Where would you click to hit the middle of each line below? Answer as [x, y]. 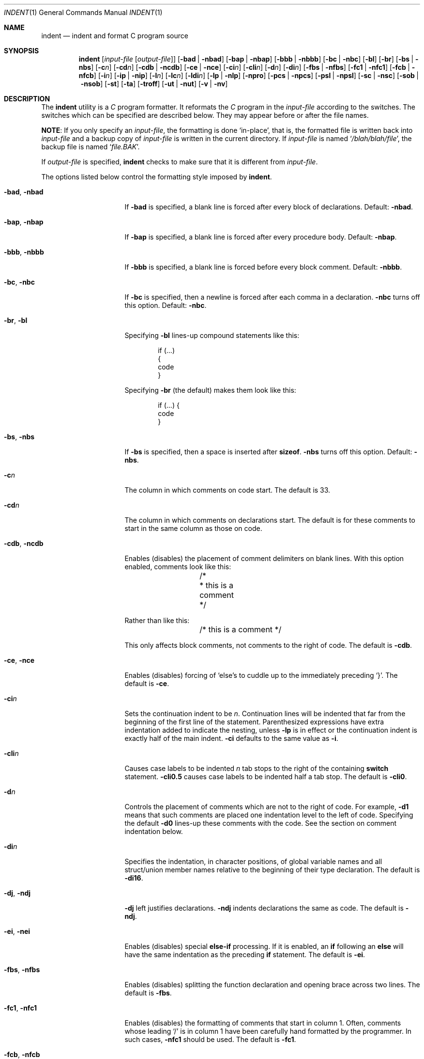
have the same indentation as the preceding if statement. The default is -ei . [245, 955]
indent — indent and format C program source [115, 36]
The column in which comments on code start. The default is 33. [227, 490]
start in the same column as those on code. [193, 528]
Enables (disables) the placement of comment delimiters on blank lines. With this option [264, 558]
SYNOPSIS [22, 51]
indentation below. [154, 831]
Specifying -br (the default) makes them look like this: [210, 390]
